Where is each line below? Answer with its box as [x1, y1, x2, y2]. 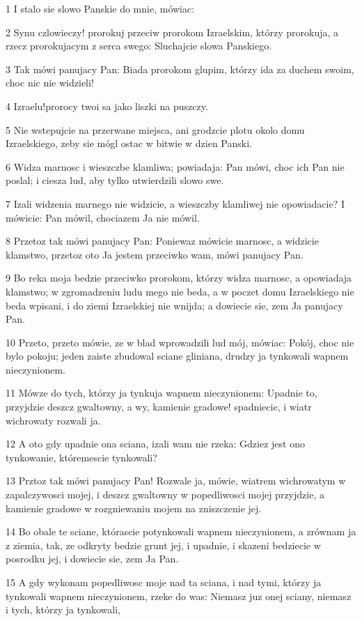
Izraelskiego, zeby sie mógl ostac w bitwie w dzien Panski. [6, 136, 252, 151]
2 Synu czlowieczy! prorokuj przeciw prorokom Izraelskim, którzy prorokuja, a [6, 24, 338, 39]
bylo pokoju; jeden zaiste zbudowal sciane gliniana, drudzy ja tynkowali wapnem [6, 348, 349, 363]
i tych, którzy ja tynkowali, [6, 602, 120, 617]
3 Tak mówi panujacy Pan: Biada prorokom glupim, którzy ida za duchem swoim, [6, 61, 354, 76]
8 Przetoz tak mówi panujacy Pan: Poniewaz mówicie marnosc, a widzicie [6, 233, 319, 248]
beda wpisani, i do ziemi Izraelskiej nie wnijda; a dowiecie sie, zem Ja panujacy [6, 298, 343, 312]
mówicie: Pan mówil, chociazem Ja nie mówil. [6, 210, 200, 224]
